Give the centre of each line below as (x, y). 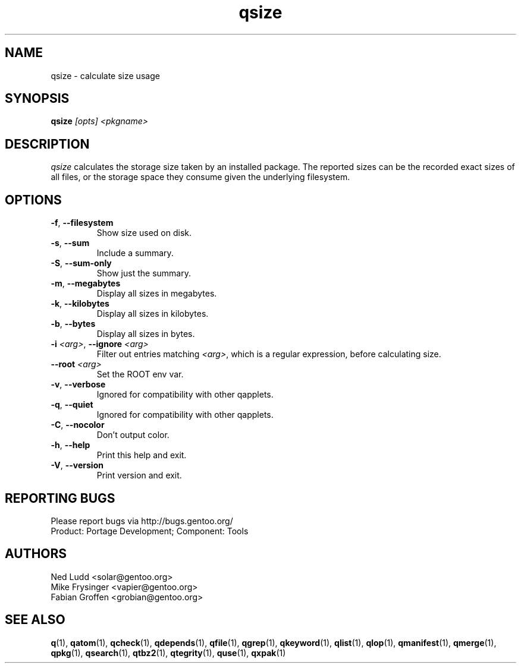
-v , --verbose (78, 385)
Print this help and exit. (142, 455)
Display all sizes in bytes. (146, 334)
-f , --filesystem (82, 223)
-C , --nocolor (78, 425)
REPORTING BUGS (60, 498)
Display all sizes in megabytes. (157, 294)
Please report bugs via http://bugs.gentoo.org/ (142, 521)
